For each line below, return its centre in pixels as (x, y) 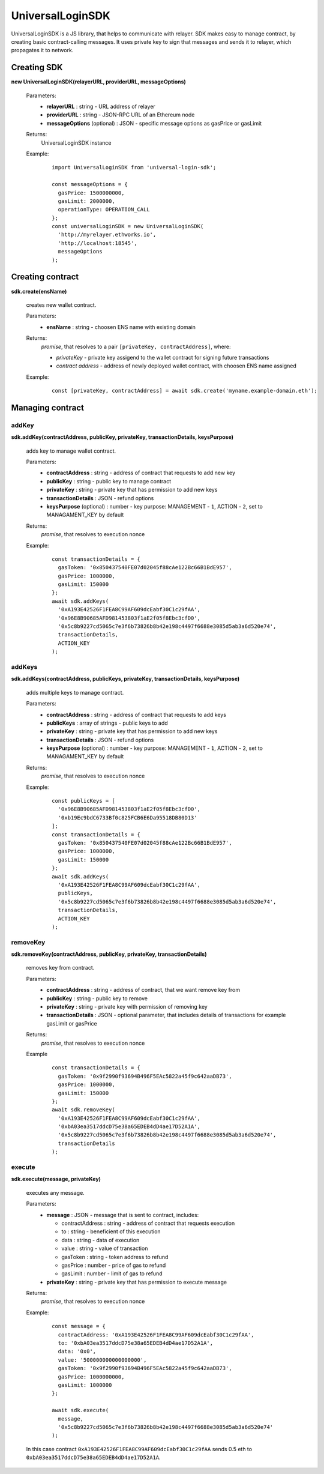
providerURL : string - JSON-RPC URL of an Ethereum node (121, 115)
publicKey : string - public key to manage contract (109, 481)
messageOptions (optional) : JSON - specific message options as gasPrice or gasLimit (154, 123)
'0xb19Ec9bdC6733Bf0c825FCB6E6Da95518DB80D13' (127, 817)
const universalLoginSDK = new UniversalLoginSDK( (128, 226)
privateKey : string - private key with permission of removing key (127, 1007)
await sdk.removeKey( (83, 1110)
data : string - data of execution (100, 1240)
